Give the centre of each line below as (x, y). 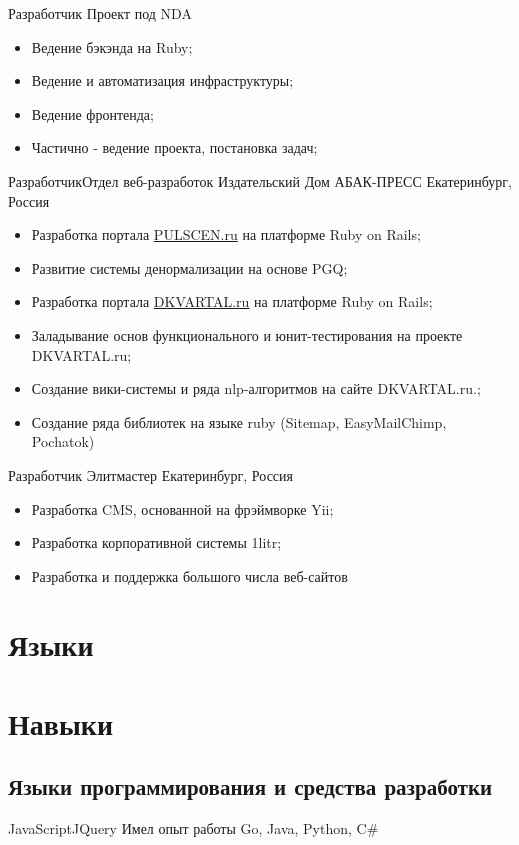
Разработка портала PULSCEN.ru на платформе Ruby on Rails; (226, 234)
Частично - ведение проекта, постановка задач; (174, 147)
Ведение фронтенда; (92, 113)
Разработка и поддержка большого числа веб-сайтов (189, 575)
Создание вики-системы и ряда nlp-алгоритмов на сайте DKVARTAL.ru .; (256, 388)
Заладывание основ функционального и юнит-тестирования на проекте (247, 334)
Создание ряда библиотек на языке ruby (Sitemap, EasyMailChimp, (239, 421)
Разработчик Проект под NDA (100, 13)
